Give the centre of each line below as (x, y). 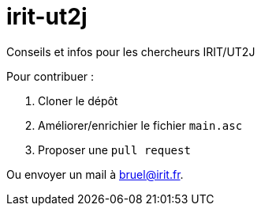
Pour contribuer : (50, 76)
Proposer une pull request (114, 150)
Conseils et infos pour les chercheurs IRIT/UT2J (131, 51)
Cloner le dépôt (78, 100)
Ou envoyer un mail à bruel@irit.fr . (95, 174)
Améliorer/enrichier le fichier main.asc (140, 125)
